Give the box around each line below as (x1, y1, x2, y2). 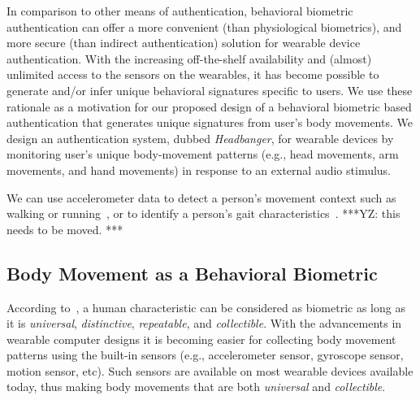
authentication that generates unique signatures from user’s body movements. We (6, 114, 413, 131)
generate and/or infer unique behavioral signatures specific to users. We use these (6, 81, 413, 98)
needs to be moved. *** (6, 220, 123, 237)
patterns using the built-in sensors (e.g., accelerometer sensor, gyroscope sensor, (6, 346, 404, 363)
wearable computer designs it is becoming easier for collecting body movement (6, 330, 396, 347)
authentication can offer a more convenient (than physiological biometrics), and (6, 18, 402, 35)
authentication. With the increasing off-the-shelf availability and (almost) (6, 50, 372, 67)
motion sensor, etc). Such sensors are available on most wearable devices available (6, 362, 414, 379)
